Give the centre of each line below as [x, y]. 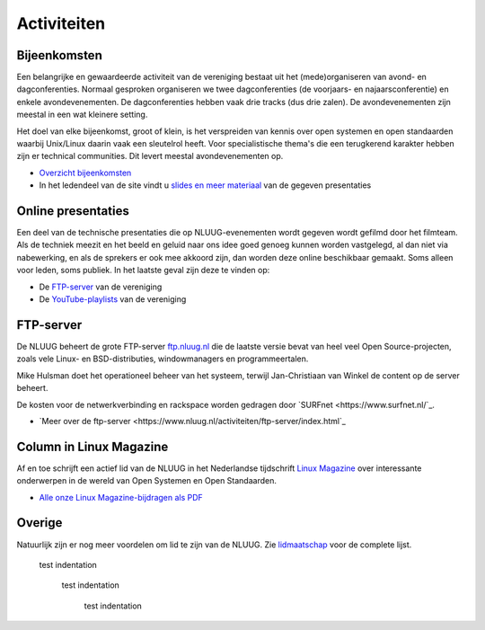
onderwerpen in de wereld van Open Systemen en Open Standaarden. [147, 481]
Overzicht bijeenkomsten [85, 173]
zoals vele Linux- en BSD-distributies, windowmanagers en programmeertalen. [163, 359]
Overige [40, 523]
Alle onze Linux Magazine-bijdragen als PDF [121, 497]
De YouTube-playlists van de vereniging [113, 299]
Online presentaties [73, 211]
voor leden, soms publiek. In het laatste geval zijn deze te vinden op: [143, 271]
